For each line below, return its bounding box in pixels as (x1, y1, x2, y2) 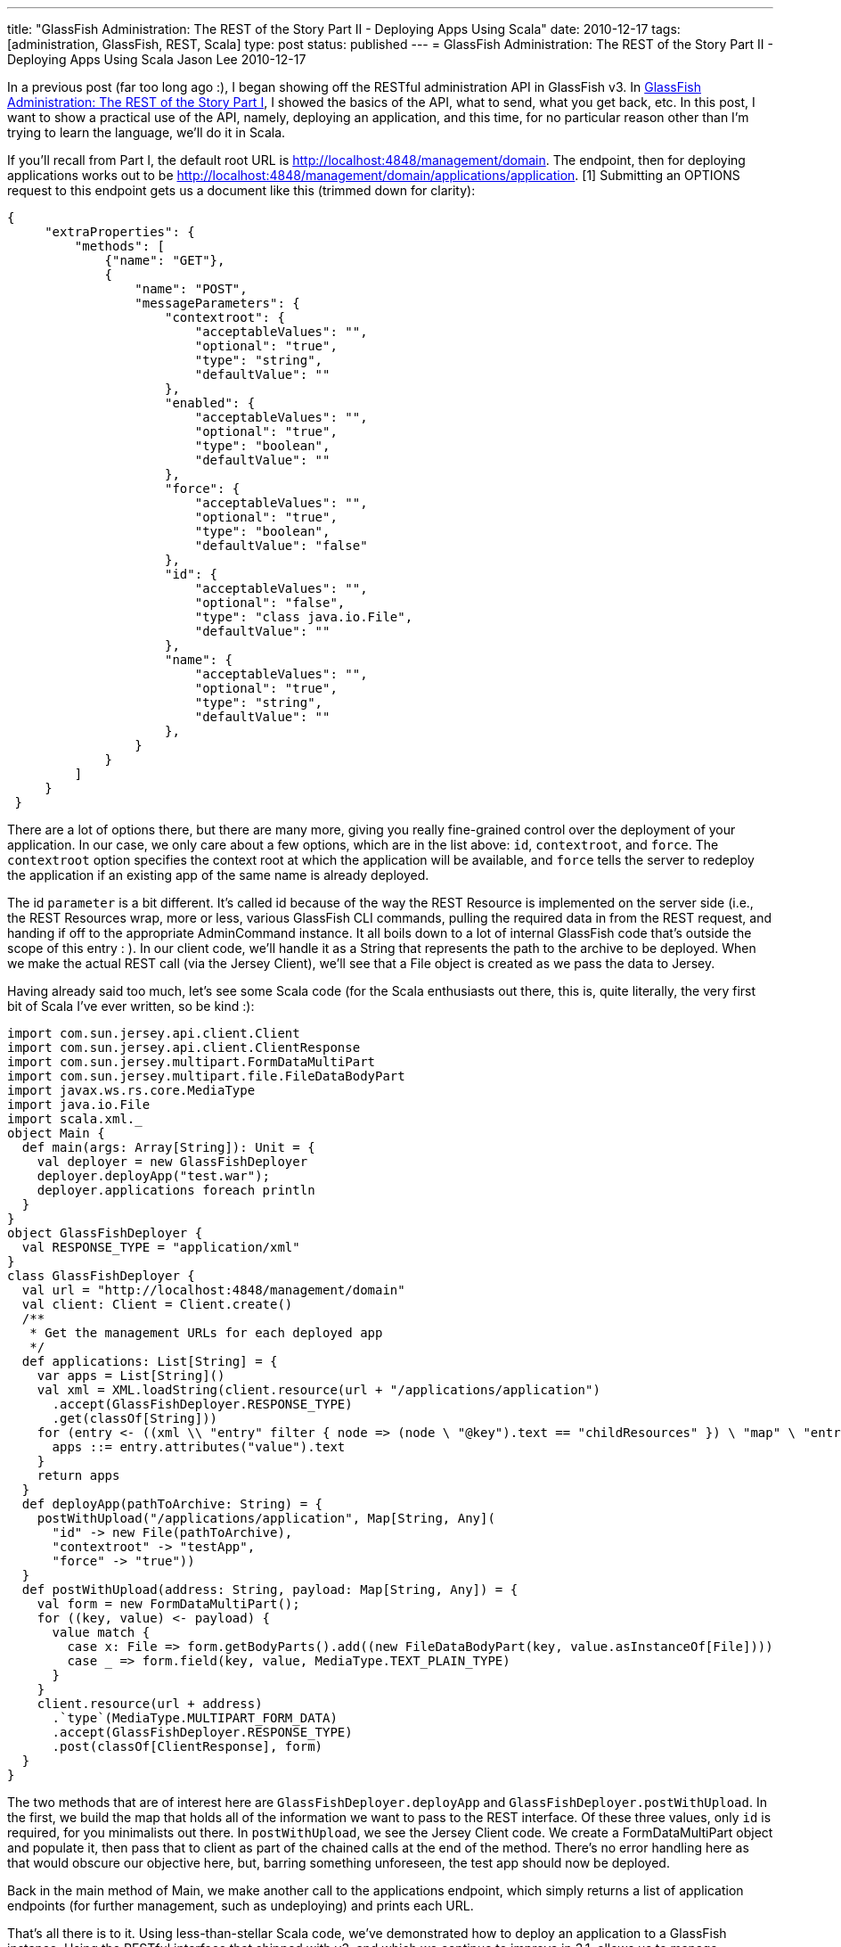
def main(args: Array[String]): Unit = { (21, 1140, 315, 1154)
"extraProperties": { (45, 225, 195, 239)
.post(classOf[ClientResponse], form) (52, 1739, 323, 1754)
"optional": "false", (194, 596, 346, 610)
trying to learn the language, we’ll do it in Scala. (7, 125, 286, 140)
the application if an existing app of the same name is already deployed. (7, 867, 429, 883)
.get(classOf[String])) (52, 1411, 218, 1425)
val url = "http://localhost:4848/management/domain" (21, 1283, 405, 1297)
